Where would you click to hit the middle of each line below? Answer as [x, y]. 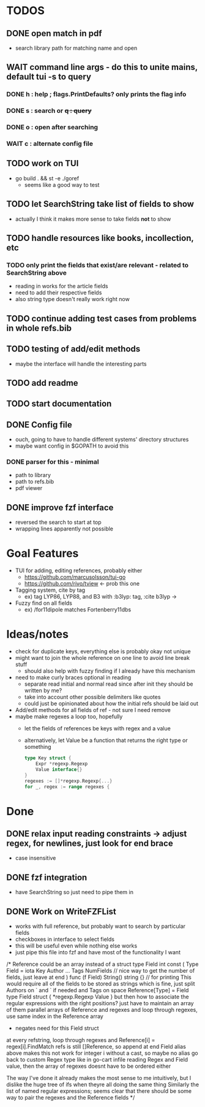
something [38, 747]
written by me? [43, 691]
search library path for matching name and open [76, 48]
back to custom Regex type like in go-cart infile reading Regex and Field [97, 1060]
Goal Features [43, 553]
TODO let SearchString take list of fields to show [100, 204]
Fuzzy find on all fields [43, 603]
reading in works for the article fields [61, 286]
